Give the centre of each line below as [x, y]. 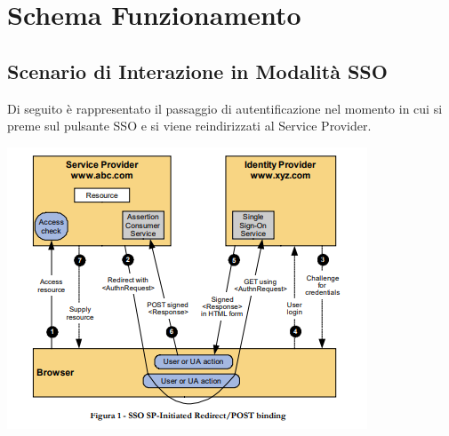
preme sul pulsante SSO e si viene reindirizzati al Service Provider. [189, 126]
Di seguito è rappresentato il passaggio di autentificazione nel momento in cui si [225, 108]
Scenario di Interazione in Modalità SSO [197, 71]
